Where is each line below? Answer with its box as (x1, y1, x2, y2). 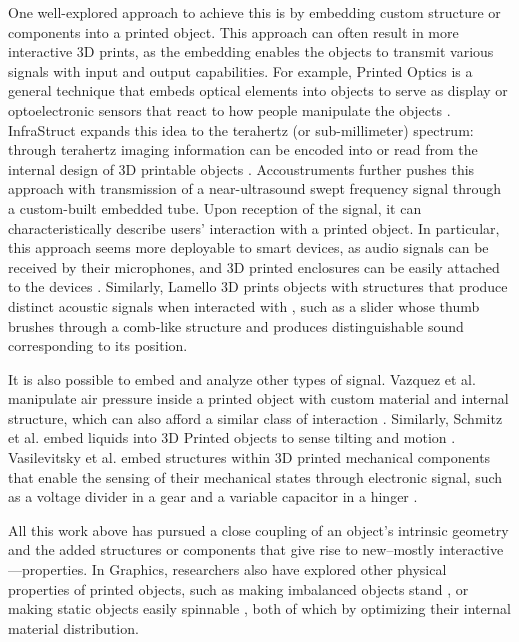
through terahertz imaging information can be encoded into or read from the (8, 139, 478, 160)
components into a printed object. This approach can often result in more (8, 21, 459, 42)
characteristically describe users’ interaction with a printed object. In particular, (8, 217, 500, 238)
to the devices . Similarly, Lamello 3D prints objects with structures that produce (8, 276, 508, 297)
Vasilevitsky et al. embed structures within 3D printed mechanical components (8, 447, 491, 468)
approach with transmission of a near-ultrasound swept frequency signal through (8, 178, 502, 199)
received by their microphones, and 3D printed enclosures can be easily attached (8, 256, 500, 277)
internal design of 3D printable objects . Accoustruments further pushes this (8, 158, 475, 179)
